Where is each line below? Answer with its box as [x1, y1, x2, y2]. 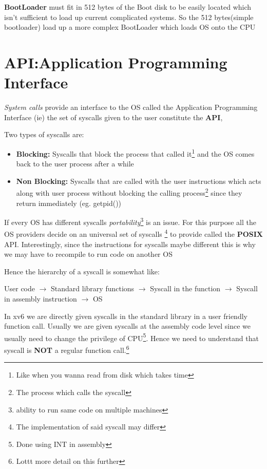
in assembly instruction [4, 293, 77, 304]
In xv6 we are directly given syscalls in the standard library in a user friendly [4, 310, 247, 321]
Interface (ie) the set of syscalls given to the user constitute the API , [4, 111, 223, 122]
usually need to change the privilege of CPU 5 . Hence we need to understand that [4, 331, 259, 343]
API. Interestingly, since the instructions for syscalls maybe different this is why [4, 238, 256, 249]
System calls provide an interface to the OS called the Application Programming [4, 102, 258, 112]
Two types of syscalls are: [4, 129, 84, 140]
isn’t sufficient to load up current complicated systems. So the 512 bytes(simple [4, 11, 254, 22]
